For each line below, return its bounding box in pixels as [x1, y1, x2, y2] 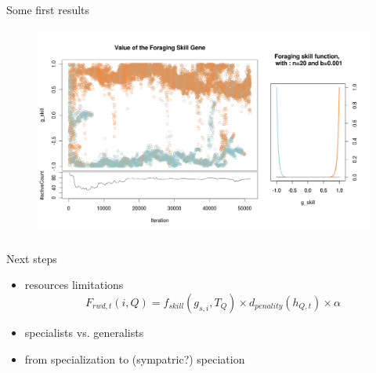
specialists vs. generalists [24, 324, 144, 340]
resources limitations [24, 276, 124, 293]
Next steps [6, 250, 57, 266]
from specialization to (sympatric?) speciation [24, 350, 245, 367]
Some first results [6, 2, 90, 17]
